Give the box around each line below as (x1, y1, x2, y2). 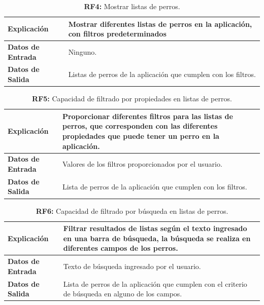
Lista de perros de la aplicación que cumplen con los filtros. (62, 181, 247, 192)
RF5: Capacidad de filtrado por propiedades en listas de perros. (32, 93, 232, 104)
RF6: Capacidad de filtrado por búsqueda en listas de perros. (36, 205, 228, 216)
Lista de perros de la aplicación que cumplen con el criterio (63, 278, 247, 289)
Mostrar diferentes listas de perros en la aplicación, (68, 18, 252, 29)
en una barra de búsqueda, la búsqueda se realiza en (63, 233, 251, 243)
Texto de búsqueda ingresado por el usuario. (63, 260, 201, 271)
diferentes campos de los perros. (63, 243, 178, 253)
